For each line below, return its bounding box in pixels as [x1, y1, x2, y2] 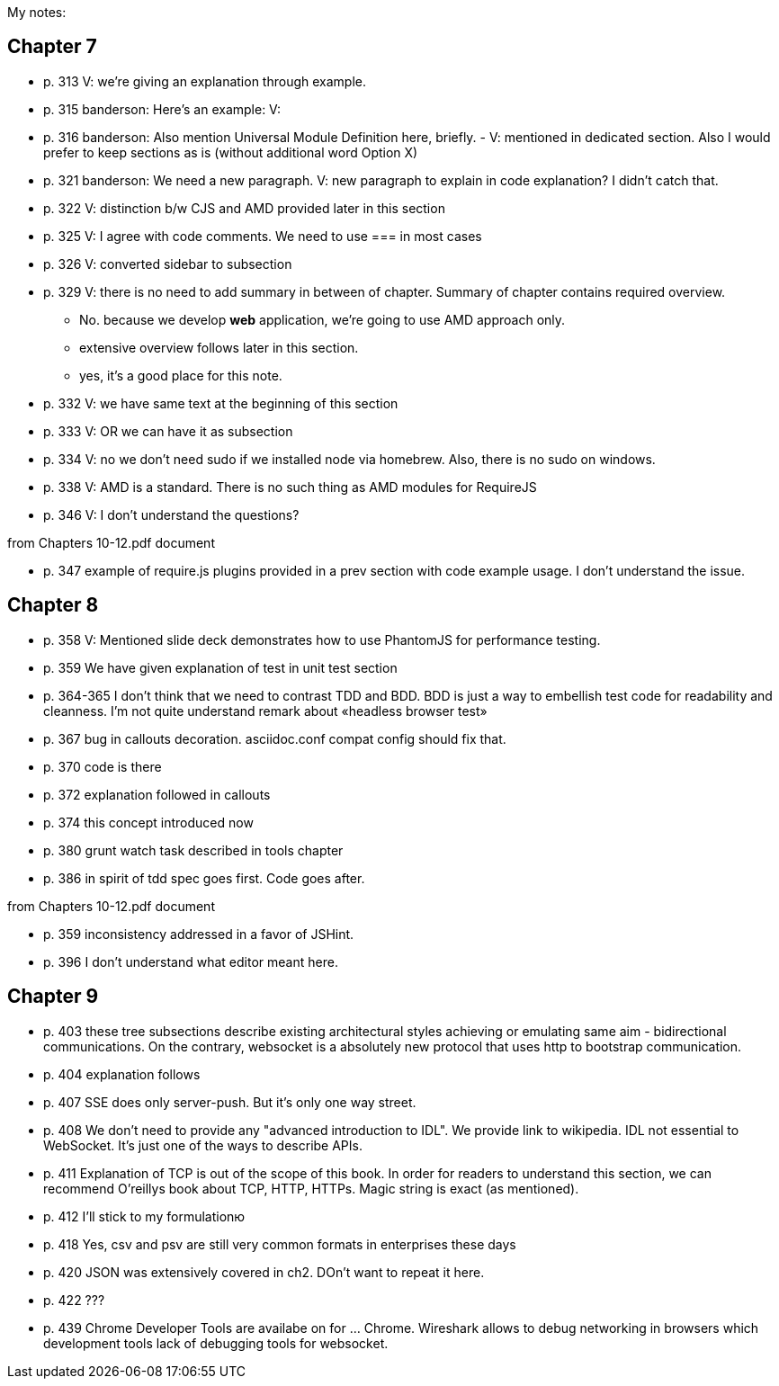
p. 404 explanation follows [43, 1066, 201, 1082]
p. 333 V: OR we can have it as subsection [43, 423, 293, 439]
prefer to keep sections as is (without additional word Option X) [43, 144, 418, 160]
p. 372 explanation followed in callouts [43, 786, 271, 802]
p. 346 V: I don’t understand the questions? [43, 506, 300, 523]
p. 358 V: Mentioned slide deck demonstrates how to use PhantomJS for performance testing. [43, 631, 601, 648]
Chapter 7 [7, 35, 97, 58]
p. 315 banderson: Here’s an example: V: [43, 101, 281, 117]
